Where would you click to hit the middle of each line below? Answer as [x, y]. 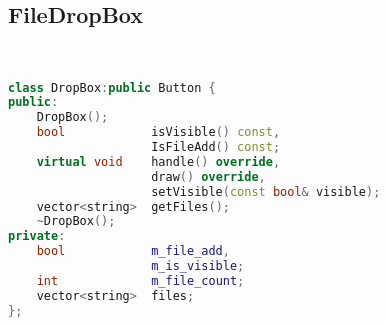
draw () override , [208, 176]
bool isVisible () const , [158, 132]
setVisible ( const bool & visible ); [266, 191]
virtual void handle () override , [158, 161]
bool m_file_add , [133, 251]
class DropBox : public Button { [112, 87]
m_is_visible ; [198, 266]
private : [37, 236]
